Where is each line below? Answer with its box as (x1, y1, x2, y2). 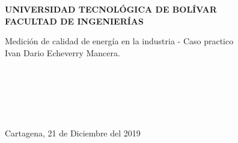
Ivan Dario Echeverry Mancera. (5, 46, 120, 59)
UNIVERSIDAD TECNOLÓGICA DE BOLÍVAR (5, 3, 217, 15)
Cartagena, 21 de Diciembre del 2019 (5, 127, 141, 139)
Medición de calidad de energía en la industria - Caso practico (5, 35, 234, 47)
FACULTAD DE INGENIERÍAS (5, 14, 144, 27)
